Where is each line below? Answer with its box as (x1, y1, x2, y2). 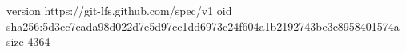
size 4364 (6, 33, 50, 50)
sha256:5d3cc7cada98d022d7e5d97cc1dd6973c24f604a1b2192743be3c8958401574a (6, 17, 400, 34)
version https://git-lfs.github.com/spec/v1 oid (6, 2, 232, 18)
